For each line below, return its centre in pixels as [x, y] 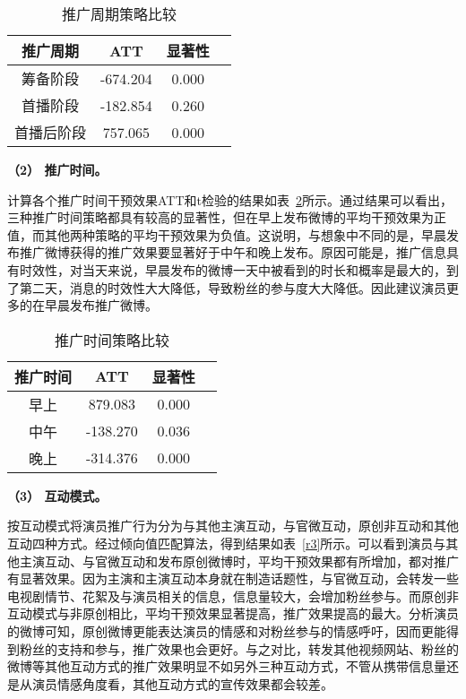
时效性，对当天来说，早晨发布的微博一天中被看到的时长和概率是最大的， [233, 269]
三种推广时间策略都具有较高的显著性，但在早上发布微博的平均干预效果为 [220, 217]
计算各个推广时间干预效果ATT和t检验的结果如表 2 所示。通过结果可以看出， [230, 199]
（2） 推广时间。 [57, 169]
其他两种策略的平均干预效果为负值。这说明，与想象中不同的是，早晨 [245, 234]
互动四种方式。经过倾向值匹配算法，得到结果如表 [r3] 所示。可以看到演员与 [227, 543]
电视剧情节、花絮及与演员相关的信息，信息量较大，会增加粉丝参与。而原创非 [233, 595]
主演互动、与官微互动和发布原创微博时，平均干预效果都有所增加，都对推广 [239, 561]
